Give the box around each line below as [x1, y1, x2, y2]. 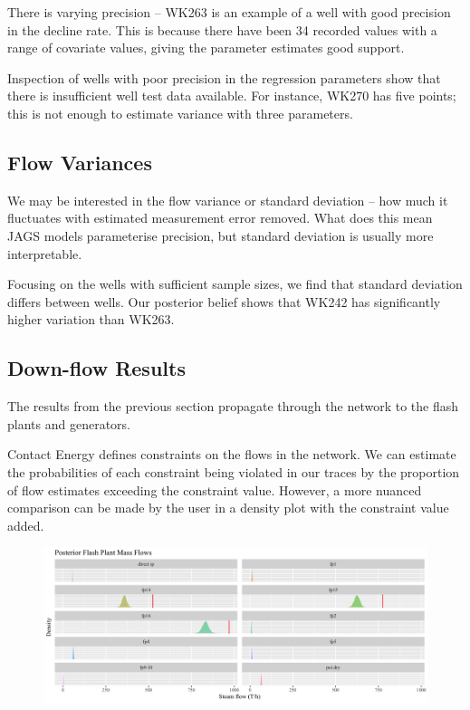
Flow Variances [7, 148, 152, 176]
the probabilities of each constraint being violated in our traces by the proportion [7, 462, 460, 481]
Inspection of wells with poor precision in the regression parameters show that [7, 68, 441, 87]
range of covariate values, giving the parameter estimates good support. [7, 38, 405, 57]
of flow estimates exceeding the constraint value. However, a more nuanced [7, 480, 422, 499]
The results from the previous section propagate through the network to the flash [7, 397, 459, 416]
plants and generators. [7, 414, 130, 433]
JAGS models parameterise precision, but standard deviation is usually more [7, 225, 434, 245]
